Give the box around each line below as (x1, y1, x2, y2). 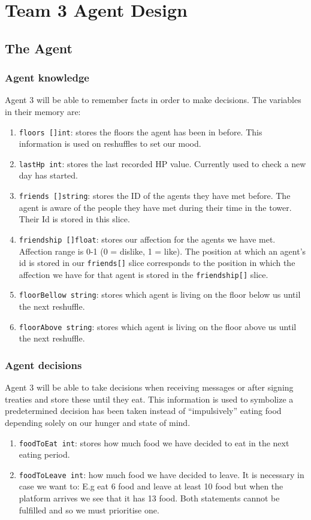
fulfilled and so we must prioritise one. (19, 503, 159, 516)
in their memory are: (5, 105, 81, 117)
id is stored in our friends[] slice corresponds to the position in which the (19, 256, 295, 269)
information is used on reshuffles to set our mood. (19, 137, 201, 150)
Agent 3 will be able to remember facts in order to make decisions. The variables (5, 93, 301, 106)
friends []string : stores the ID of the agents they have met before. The (19, 189, 291, 202)
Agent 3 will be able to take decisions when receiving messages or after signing (5, 381, 294, 394)
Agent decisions (5, 357, 82, 372)
